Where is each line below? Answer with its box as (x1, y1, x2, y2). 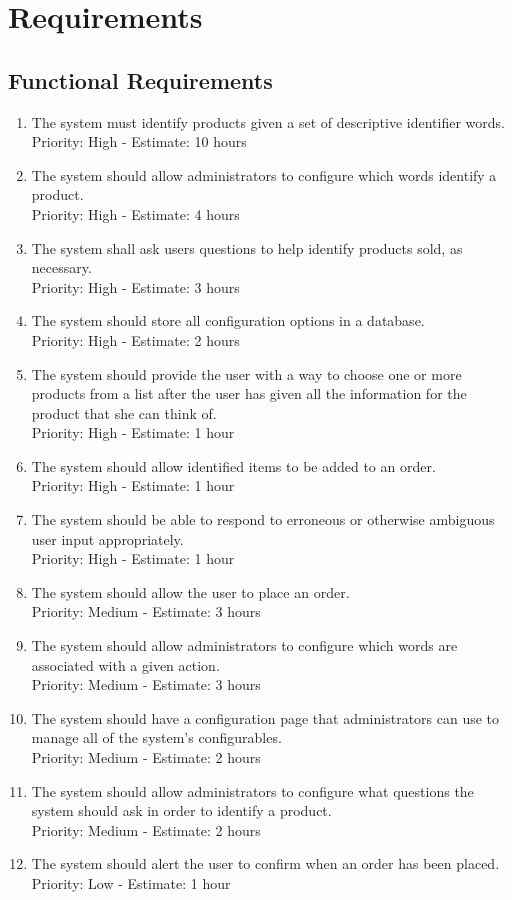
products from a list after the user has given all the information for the (31, 383, 467, 404)
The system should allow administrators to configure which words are (31, 635, 458, 656)
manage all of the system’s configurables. (31, 727, 282, 748)
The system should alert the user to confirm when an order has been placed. (31, 853, 500, 874)
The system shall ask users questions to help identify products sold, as (31, 237, 463, 258)
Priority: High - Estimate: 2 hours (31, 329, 240, 350)
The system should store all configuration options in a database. (31, 310, 425, 331)
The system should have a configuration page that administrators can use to (31, 707, 500, 728)
